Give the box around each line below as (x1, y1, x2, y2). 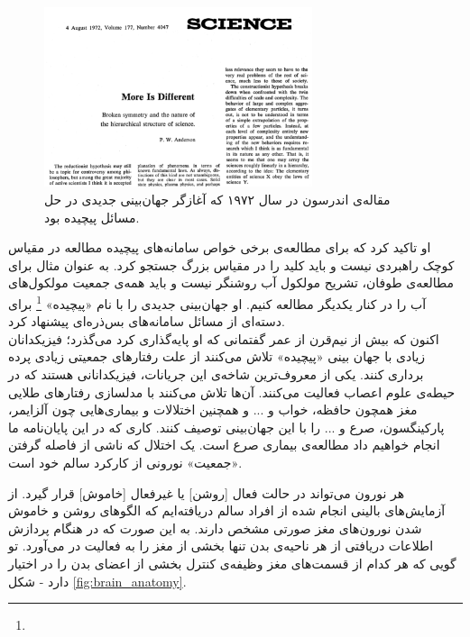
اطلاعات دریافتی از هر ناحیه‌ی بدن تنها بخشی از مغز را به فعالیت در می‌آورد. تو (8, 536, 434, 555)
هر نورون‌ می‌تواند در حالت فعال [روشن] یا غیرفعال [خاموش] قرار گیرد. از (8, 483, 405, 502)
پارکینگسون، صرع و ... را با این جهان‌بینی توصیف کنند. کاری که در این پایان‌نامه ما (8, 417, 445, 436)
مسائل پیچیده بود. (44, 207, 140, 226)
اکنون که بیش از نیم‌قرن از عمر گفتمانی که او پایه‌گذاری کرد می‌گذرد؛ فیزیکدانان (8, 329, 439, 348)
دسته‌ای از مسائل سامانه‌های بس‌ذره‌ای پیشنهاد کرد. (8, 312, 285, 331)
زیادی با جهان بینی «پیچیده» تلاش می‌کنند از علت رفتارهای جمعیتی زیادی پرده (8, 347, 426, 366)
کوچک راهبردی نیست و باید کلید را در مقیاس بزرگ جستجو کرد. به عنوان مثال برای (8, 255, 455, 274)
